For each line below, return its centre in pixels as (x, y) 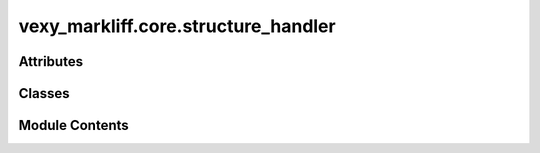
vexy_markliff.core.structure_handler (177, 26)
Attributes (51, 61)
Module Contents (73, 125)
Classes (44, 93)
